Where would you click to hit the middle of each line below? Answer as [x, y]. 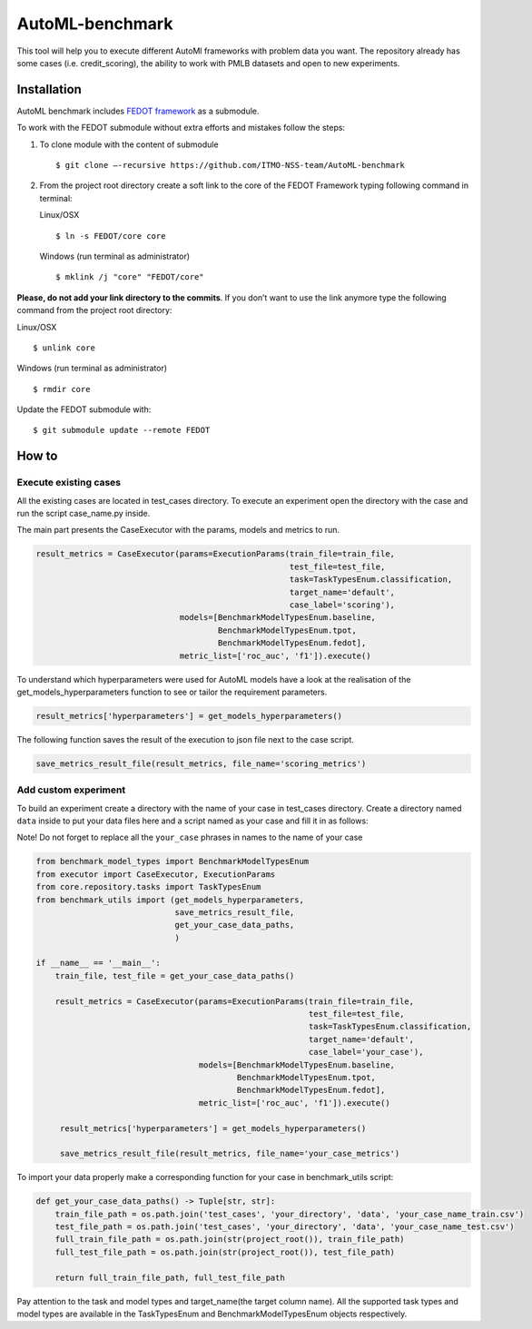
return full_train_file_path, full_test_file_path [170, 1277]
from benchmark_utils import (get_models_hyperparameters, [170, 900]
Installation [49, 89]
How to [37, 456]
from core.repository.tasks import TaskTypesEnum [148, 887]
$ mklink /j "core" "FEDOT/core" [130, 277]
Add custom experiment [71, 790]
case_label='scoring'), [342, 605]
